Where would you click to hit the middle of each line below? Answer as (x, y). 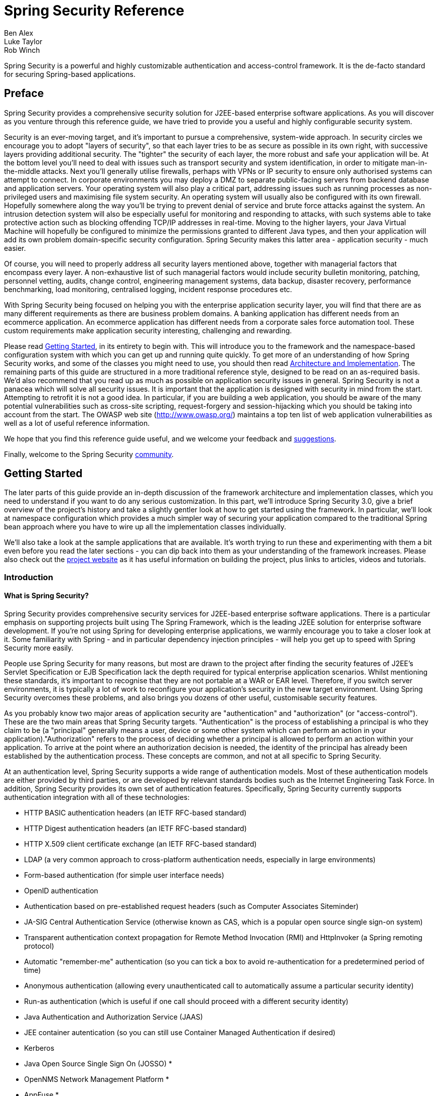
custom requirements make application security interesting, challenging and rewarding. (148, 330)
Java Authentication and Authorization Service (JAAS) (114, 1017)
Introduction (29, 577)
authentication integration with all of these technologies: (97, 797)
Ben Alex (19, 33)
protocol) (39, 946)
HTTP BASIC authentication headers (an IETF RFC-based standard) (135, 813)
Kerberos (39, 1048)
